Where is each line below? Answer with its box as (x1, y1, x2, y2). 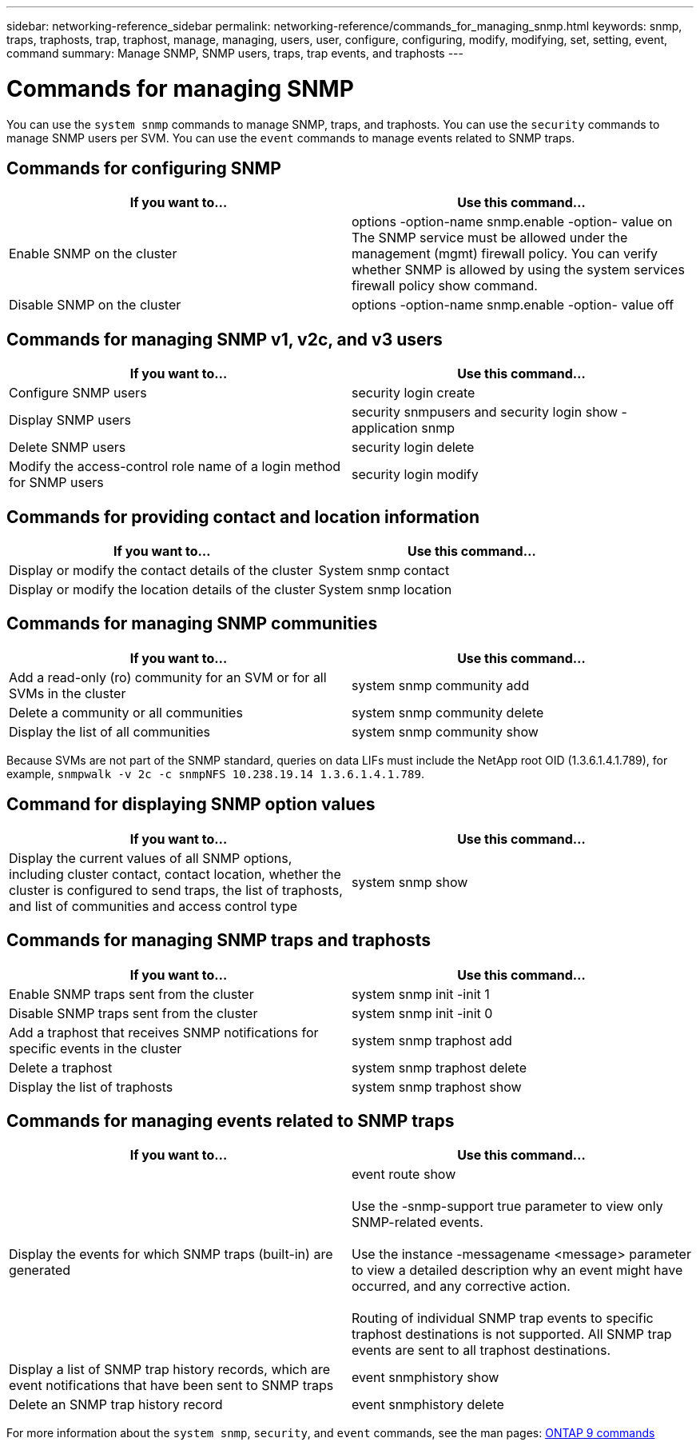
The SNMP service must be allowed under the (352, 230, 628, 246)
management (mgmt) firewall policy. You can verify (352, 246, 658, 262)
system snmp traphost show (352, 1078, 522, 1095)
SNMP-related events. (352, 1214, 483, 1231)
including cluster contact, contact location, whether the (9, 865, 341, 882)
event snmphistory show (352, 1369, 499, 1386)
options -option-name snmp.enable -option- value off (352, 297, 674, 314)
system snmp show (352, 873, 468, 890)
